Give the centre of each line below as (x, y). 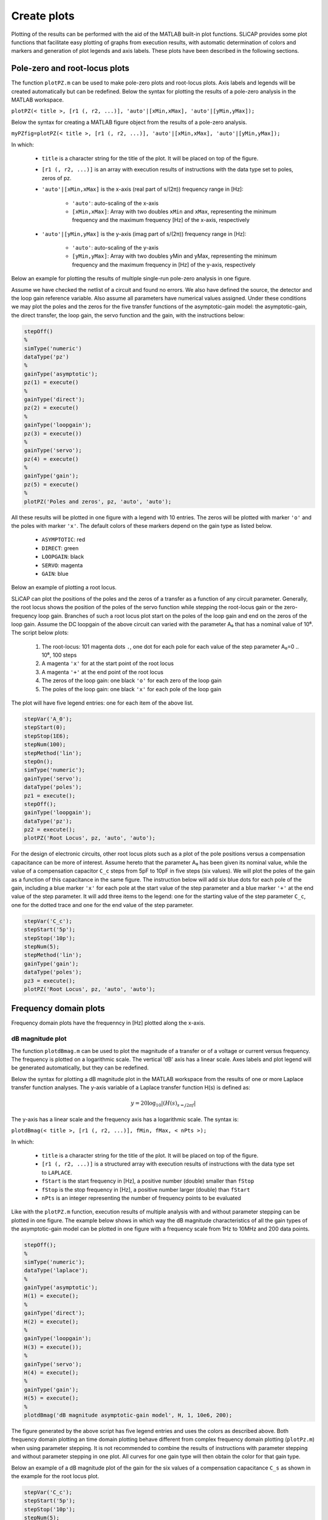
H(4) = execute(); (51, 1373)
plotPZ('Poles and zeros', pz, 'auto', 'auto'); (98, 501)
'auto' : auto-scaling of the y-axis (115, 248)
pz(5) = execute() (51, 484)
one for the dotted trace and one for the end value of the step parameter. (102, 905)
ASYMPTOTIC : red (63, 540)
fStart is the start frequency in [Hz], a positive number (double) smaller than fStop (148, 1181)
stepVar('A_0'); (48, 719)
